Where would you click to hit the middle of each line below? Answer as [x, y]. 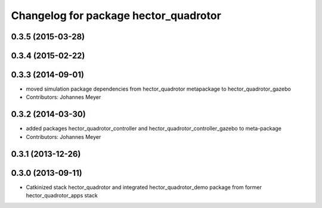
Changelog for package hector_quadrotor [116, 15]
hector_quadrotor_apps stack [62, 195]
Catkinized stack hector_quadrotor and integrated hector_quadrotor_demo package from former [144, 187]
